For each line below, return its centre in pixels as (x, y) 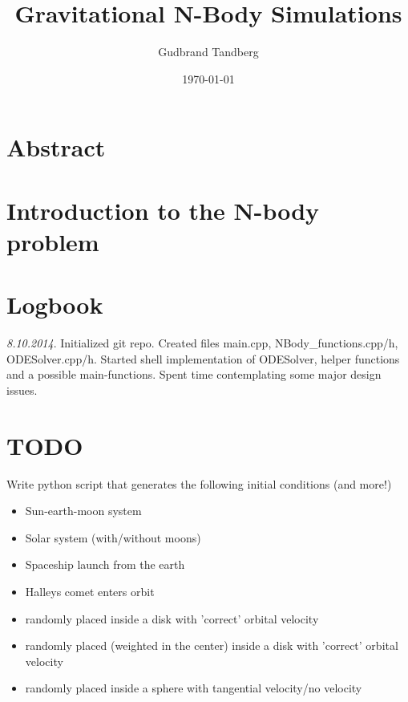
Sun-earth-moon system (83, 511)
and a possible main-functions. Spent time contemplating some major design (194, 374)
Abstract (56, 147)
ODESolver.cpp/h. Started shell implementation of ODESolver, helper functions (203, 358)
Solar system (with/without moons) (113, 537)
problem (53, 241)
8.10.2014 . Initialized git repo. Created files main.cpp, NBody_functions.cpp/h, (202, 343)
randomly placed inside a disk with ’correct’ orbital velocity (172, 618)
